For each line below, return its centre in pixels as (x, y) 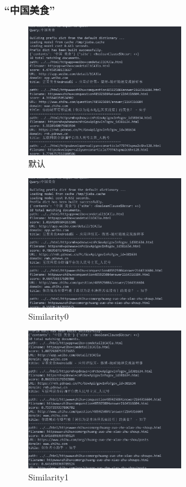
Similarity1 (48, 476)
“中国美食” (30, 9)
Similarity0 (48, 316)
